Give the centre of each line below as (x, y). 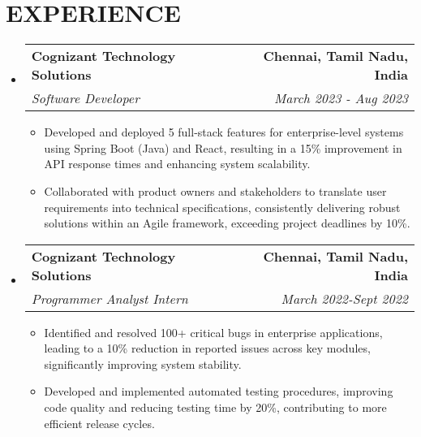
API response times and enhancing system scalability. (177, 164)
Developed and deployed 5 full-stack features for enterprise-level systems (224, 132)
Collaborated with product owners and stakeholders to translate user (215, 190)
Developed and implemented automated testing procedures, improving (219, 391)
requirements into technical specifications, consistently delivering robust (222, 207)
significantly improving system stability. (143, 363)
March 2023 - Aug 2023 (341, 98)
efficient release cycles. (99, 423)
